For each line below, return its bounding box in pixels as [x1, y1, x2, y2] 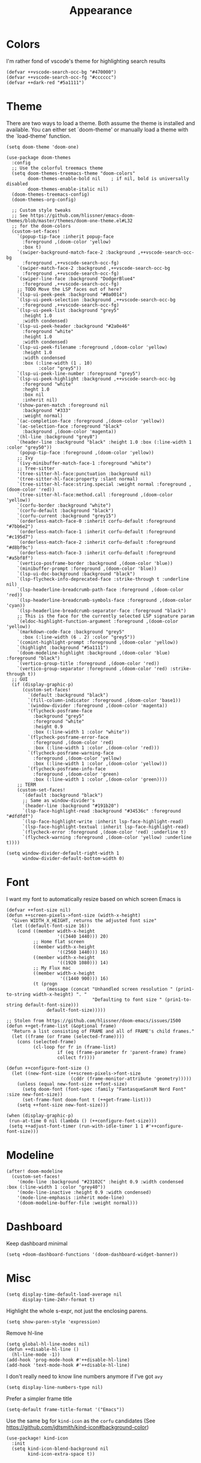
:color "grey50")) [6, 444, 52, 451]
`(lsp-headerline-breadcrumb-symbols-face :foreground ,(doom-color [17, 597, 192, 603]
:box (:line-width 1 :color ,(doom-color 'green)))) [32, 776, 168, 782]
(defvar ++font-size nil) [6, 907, 71, 913]
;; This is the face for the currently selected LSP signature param [17, 613, 195, 619]
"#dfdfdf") [6, 813, 34, 819]
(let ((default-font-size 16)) [11, 923, 90, 929]
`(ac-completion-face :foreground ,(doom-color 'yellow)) [17, 418, 165, 424]
